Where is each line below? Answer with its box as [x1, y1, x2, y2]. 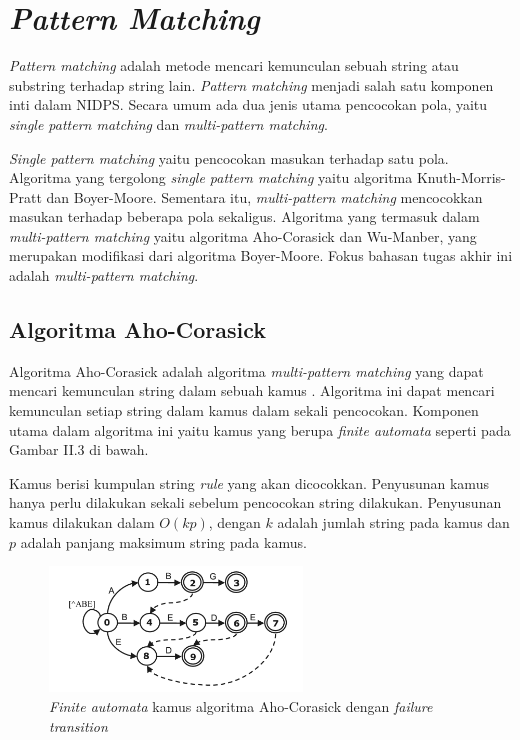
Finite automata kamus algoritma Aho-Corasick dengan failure [49, 695, 433, 716]
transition [49, 715, 108, 736]
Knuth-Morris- [416, 167, 506, 188]
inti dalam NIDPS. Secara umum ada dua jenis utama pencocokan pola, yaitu [9, 94, 488, 115]
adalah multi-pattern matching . [9, 265, 199, 286]
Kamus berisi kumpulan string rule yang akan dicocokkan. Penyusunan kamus [9, 472, 489, 493]
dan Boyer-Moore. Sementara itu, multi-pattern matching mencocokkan [46, 186, 483, 207]
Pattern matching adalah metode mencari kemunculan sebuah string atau [9, 55, 459, 76]
